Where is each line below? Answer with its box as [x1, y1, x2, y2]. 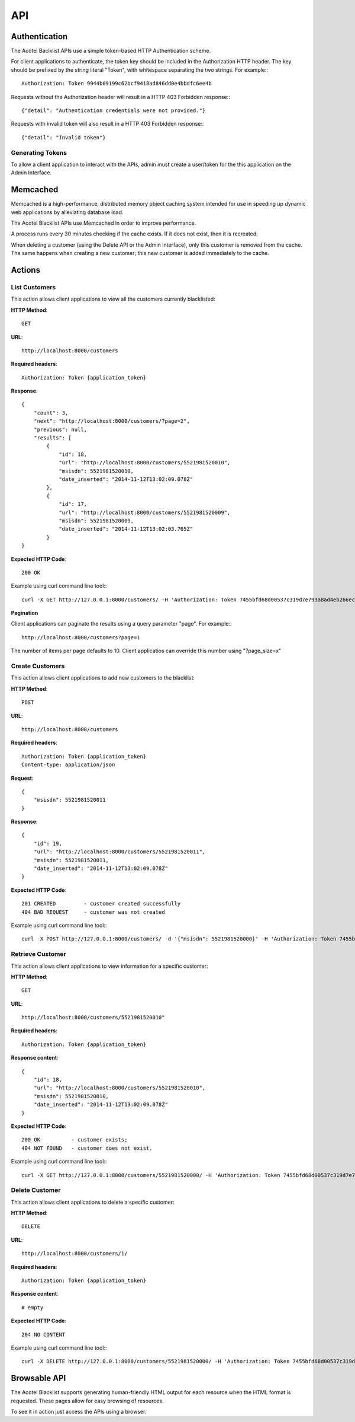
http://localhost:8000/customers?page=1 [21, 634, 140, 640]
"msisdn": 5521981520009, [59, 517, 134, 524]
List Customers [11, 283, 56, 291]
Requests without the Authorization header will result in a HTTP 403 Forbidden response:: [11, 93, 230, 100]
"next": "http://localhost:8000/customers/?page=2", [33, 418, 191, 425]
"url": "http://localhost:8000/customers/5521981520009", [59, 509, 231, 516]
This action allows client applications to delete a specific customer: [11, 1198, 175, 1206]
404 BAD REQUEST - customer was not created [21, 908, 165, 916]
